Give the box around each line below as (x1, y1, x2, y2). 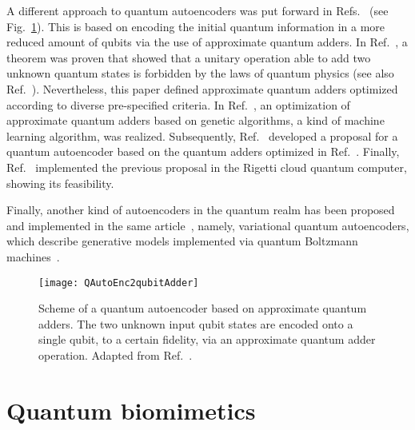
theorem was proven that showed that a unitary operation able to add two (6, 49, 371, 66)
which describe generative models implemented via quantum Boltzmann (6, 233, 358, 249)
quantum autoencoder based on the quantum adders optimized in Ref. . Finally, (6, 143, 400, 160)
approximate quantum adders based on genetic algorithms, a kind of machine (6, 112, 385, 129)
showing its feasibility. (6, 174, 114, 191)
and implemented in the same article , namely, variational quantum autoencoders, (6, 217, 409, 233)
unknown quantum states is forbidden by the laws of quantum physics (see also (6, 65, 394, 82)
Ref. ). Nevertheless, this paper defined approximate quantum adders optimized (6, 80, 398, 97)
